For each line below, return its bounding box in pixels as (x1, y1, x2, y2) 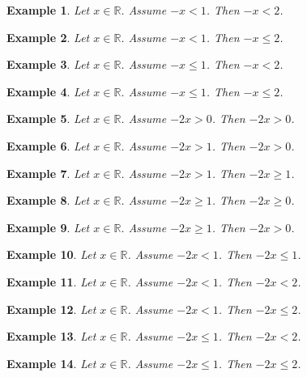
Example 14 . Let (6, 354, 96, 371)
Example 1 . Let (6, 2, 90, 18)
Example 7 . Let (6, 164, 90, 181)
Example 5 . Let (6, 110, 90, 127)
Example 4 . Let (6, 83, 90, 100)
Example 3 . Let (6, 56, 90, 73)
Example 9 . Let (6, 218, 90, 235)
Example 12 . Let (6, 300, 96, 317)
